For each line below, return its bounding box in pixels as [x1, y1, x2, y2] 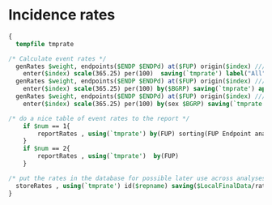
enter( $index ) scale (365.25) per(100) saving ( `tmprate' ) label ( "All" [23, 70, 266, 78]
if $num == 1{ [23, 122, 70, 130]
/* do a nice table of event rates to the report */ [8, 114, 190, 122]
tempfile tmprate [15, 40, 74, 48]
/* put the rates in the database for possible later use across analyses [8, 174, 266, 182]
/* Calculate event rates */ [8, 54, 107, 62]
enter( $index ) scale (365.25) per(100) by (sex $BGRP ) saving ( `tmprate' [23, 100, 266, 108]
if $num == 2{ [23, 144, 70, 153]
